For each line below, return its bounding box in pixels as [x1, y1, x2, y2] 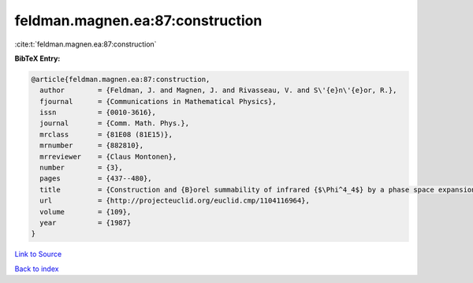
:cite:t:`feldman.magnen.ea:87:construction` [14, 39, 157, 49]
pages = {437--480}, [39, 174, 153, 183]
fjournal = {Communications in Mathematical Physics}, [39, 97, 277, 106]
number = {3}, [39, 163, 124, 173]
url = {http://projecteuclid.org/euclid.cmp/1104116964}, [39, 196, 311, 205]
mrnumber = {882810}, [39, 141, 144, 150]
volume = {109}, [39, 207, 132, 216]
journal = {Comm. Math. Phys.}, [39, 119, 189, 128]
